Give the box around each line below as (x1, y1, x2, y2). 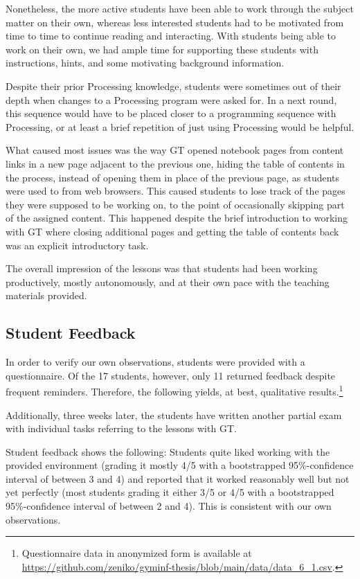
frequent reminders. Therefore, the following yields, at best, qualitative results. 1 (6, 382, 343, 398)
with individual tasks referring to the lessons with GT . (6, 421, 237, 436)
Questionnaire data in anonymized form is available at (21, 546, 252, 560)
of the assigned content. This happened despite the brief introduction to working (6, 211, 348, 225)
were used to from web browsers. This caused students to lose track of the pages (6, 184, 345, 198)
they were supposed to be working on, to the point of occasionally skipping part (6, 197, 345, 211)
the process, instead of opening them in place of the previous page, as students (6, 170, 340, 184)
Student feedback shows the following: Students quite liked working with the (6, 444, 330, 458)
